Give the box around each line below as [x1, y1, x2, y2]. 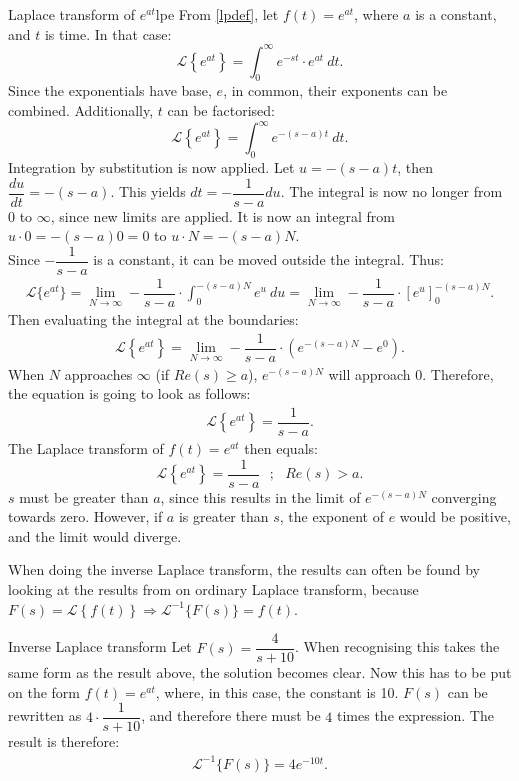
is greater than [178, 506, 269, 527]
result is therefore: [8, 731, 120, 752]
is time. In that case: [44, 23, 172, 44]
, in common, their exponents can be [223, 80, 448, 101]
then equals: [244, 437, 318, 458]
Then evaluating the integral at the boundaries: [8, 308, 299, 329]
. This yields [110, 181, 186, 202]
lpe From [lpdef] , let [155, 4, 279, 24]
